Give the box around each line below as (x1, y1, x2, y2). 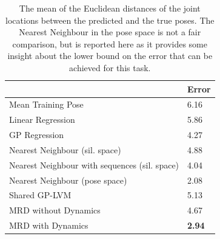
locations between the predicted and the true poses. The (5, 13, 215, 26)
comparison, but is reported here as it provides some (12, 37, 207, 50)
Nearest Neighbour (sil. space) (9, 143, 121, 156)
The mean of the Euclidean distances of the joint (19, 2, 201, 14)
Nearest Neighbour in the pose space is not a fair (19, 26, 201, 38)
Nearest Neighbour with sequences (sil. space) (9, 158, 179, 171)
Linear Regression (9, 113, 75, 126)
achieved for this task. (69, 61, 151, 74)
